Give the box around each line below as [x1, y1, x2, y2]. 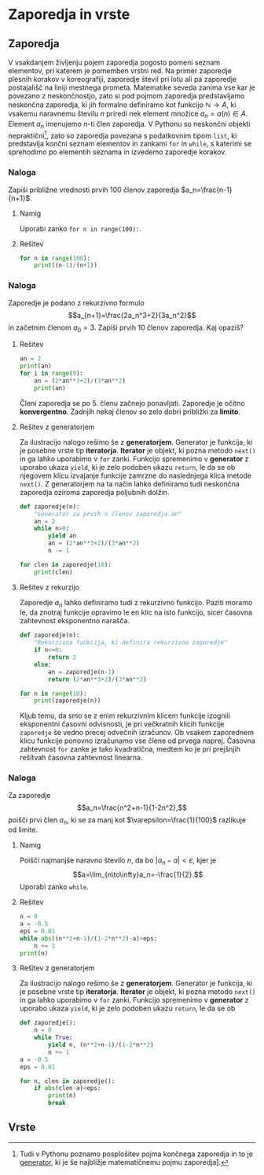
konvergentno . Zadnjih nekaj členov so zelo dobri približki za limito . [19, 407, 241, 416]
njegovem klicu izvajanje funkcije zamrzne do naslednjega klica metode [19, 471, 252, 480]
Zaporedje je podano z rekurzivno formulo [8, 297, 145, 308]
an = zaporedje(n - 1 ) [48, 667, 115, 676]
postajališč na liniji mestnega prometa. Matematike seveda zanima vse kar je [8, 83, 255, 92]
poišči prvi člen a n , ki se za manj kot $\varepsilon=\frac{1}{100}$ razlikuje [8, 815, 246, 826]
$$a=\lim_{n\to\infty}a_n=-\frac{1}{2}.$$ [72, 870, 203, 879]
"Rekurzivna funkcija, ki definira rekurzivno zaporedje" [34, 639, 228, 647]
